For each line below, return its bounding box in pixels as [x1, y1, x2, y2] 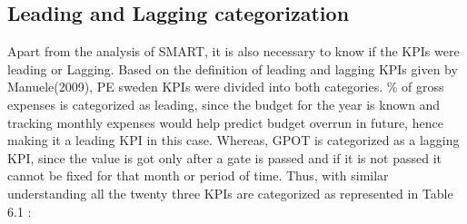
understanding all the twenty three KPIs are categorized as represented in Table [7, 183, 453, 202]
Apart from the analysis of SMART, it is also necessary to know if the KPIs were [7, 42, 460, 61]
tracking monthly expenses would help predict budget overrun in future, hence [7, 112, 443, 131]
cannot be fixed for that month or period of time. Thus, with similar [7, 166, 389, 185]
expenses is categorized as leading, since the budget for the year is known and [7, 94, 441, 113]
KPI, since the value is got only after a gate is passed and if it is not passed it [7, 148, 442, 167]
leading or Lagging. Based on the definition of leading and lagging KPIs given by [7, 59, 458, 78]
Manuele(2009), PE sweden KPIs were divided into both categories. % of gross [7, 77, 444, 96]
